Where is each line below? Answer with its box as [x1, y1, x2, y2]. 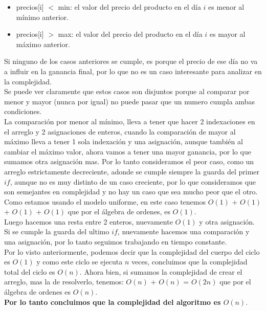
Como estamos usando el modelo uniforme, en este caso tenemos [4, 196, 206, 207]
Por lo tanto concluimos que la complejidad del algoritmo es [4, 296, 221, 307]
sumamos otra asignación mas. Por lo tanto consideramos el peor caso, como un [4, 156, 254, 167]
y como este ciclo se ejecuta [36, 256, 123, 267]
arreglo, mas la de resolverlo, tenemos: [4, 276, 124, 287]
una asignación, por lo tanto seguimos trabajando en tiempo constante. [4, 236, 227, 247]
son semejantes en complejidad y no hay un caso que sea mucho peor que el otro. [4, 186, 258, 197]
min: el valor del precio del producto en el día [58, 2, 201, 12]
